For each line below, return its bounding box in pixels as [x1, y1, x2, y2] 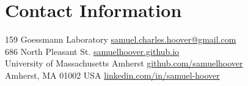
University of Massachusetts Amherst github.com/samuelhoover [5, 57, 243, 70]
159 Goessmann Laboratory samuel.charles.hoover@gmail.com [5, 33, 236, 46]
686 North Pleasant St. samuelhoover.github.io [5, 45, 180, 57]
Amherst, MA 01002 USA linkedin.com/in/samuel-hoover [5, 68, 220, 81]
